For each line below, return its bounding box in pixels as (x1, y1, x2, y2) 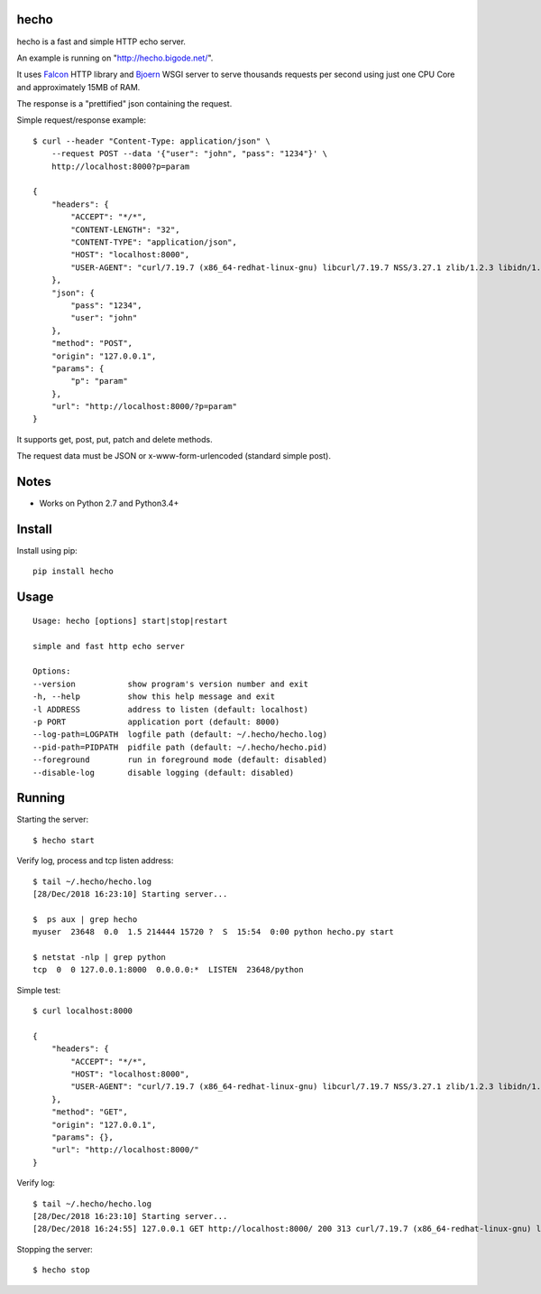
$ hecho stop (32, 1265, 90, 1275)
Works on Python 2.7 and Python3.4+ (39, 498, 179, 509)
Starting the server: (16, 814, 89, 825)
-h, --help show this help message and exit (32, 692, 275, 702)
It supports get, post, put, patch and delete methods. (16, 433, 213, 444)
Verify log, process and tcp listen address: (16, 855, 174, 866)
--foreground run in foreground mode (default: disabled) (32, 755, 328, 765)
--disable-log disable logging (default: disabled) (32, 768, 295, 777)
